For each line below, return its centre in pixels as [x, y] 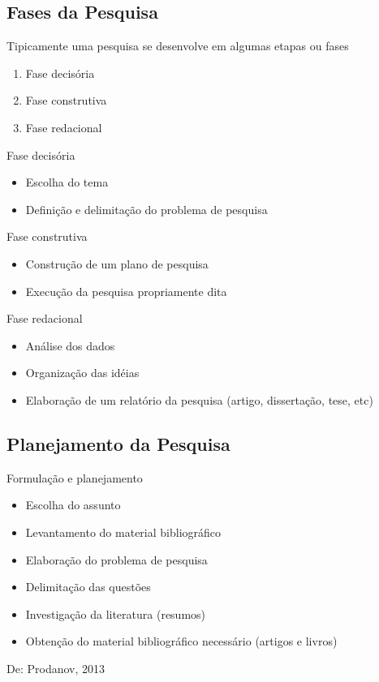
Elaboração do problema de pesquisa [116, 559]
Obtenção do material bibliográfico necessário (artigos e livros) [181, 641]
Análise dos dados [70, 345]
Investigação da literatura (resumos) [116, 613]
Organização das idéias [82, 373]
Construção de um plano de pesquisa [117, 263]
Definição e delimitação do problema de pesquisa [146, 209]
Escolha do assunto [73, 505]
